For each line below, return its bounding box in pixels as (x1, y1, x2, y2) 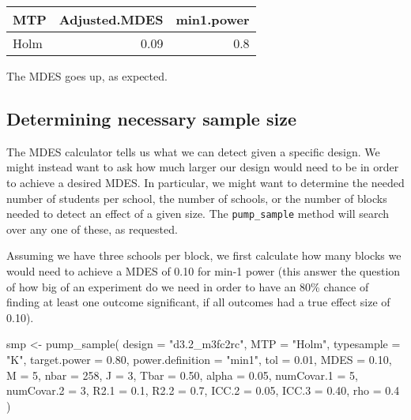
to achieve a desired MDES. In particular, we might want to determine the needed (6, 174, 405, 190)
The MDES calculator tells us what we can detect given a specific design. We (6, 143, 380, 159)
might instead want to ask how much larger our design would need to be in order (6, 159, 399, 175)
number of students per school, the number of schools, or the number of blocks (6, 189, 387, 206)
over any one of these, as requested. (6, 220, 178, 237)
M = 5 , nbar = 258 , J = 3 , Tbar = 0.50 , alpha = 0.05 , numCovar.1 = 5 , (6, 366, 358, 383)
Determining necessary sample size (6, 106, 296, 130)
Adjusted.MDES (58, 10, 164, 28)
